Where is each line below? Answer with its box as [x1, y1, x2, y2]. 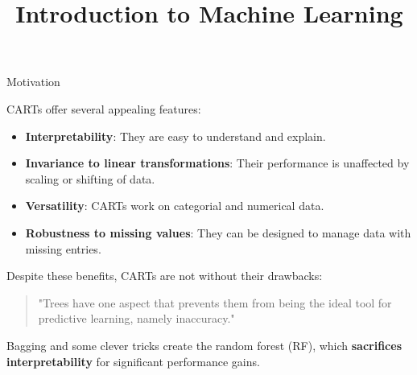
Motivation [6, 73, 60, 90]
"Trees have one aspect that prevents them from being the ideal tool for [38, 294, 392, 311]
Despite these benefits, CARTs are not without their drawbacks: [6, 267, 323, 284]
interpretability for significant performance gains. [6, 352, 260, 369]
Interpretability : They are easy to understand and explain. [25, 127, 326, 144]
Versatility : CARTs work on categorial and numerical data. [25, 197, 324, 214]
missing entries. [25, 240, 101, 257]
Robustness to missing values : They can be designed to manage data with [25, 224, 411, 241]
